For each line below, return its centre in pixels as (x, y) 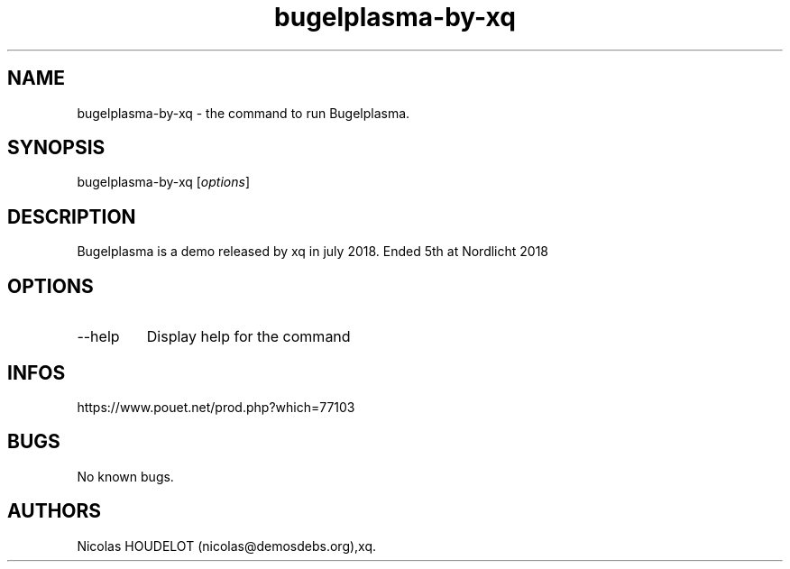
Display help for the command (248, 337)
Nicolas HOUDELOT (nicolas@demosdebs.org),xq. (227, 546)
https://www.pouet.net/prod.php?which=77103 (216, 407)
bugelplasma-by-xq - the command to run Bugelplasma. (243, 113)
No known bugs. (125, 476)
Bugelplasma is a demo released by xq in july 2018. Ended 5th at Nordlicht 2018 (313, 252)
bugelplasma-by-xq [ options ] (163, 182)
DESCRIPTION (72, 216)
